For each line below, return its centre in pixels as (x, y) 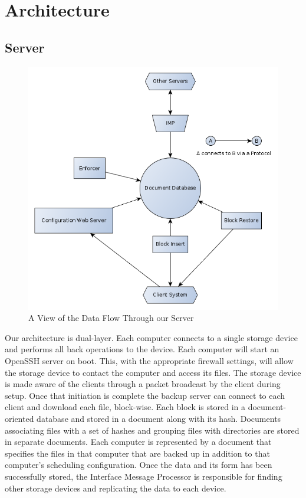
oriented (19, 418)
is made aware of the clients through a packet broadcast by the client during (143, 384)
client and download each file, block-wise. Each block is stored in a (125, 407)
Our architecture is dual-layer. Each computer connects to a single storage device (151, 337)
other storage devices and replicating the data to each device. (116, 488)
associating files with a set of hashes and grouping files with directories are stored (152, 430)
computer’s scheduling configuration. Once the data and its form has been (139, 465)
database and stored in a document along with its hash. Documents (159, 418)
